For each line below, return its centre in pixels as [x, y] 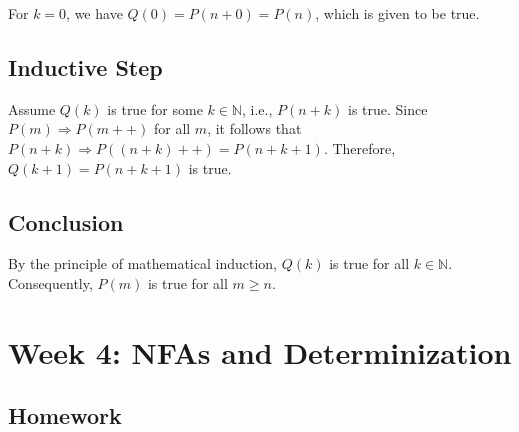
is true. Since [387, 108]
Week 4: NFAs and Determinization [260, 351]
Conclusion [66, 221]
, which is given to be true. [397, 13]
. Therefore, [359, 147]
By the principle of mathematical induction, [142, 263]
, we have [94, 13]
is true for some [155, 108]
